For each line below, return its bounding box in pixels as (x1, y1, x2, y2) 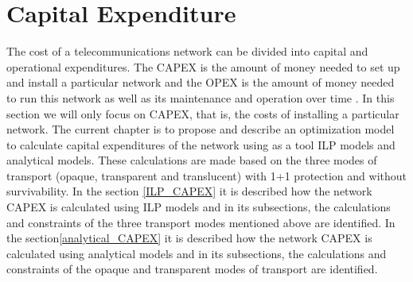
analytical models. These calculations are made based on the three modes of (6, 152, 377, 168)
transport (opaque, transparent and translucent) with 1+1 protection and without (6, 167, 407, 183)
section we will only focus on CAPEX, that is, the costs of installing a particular (6, 105, 399, 122)
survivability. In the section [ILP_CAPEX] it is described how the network (6, 183, 372, 199)
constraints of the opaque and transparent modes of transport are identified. (6, 261, 378, 277)
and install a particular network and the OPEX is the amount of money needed (6, 74, 395, 91)
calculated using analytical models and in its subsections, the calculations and (6, 245, 387, 261)
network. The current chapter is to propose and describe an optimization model (6, 121, 395, 137)
